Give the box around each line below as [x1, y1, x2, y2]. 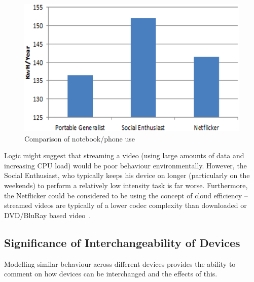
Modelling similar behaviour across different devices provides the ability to [4, 258, 236, 269]
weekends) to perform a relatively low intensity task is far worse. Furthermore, [4, 180, 248, 190]
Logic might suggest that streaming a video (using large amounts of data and [4, 150, 244, 161]
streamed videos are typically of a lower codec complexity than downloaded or [4, 200, 247, 210]
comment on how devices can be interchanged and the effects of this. [4, 268, 217, 279]
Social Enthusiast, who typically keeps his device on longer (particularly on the [4, 170, 250, 181]
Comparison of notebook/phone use [24, 133, 135, 144]
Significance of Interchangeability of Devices [4, 234, 240, 250]
